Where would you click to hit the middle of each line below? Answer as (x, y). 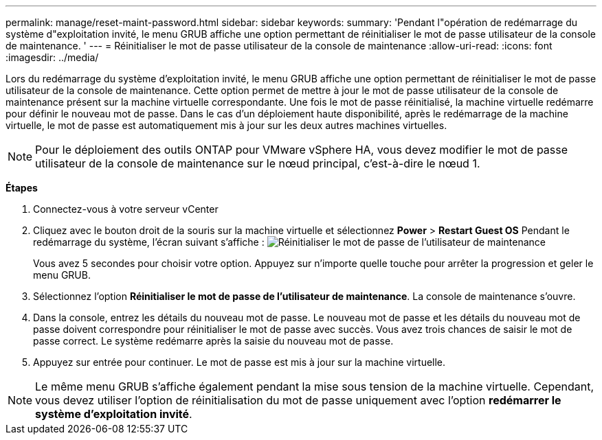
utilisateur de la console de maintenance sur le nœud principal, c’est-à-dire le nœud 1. (258, 163)
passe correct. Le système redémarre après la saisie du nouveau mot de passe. (213, 341)
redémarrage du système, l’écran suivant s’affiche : (149, 242)
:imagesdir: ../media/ (52, 57)
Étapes (22, 188)
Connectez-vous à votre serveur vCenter (126, 209)
